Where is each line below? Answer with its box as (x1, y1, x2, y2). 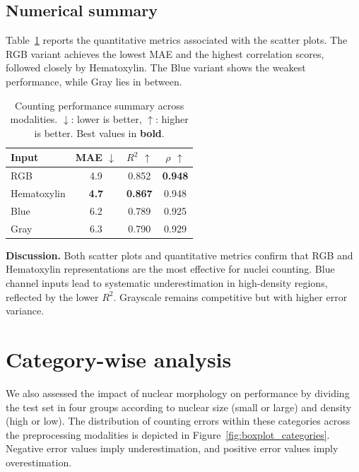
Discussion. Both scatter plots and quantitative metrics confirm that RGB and (6, 247, 353, 262)
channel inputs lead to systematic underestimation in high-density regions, (6, 276, 328, 290)
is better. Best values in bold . (34, 125, 165, 140)
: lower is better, (71, 112, 142, 126)
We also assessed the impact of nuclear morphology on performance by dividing (6, 385, 350, 400)
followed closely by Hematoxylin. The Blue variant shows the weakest (6, 60, 306, 75)
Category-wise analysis (6, 344, 232, 373)
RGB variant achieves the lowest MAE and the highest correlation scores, (6, 46, 324, 61)
